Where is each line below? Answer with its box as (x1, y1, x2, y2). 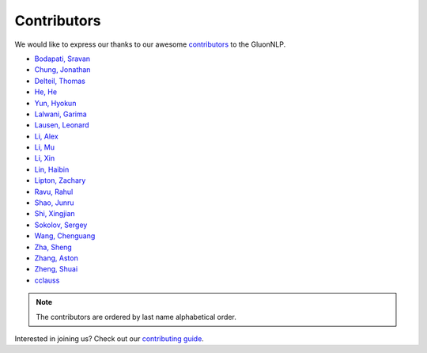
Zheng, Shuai (34, 264, 78, 274)
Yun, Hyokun (34, 98, 77, 108)
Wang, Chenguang (34, 231, 96, 241)
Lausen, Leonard (34, 120, 90, 130)
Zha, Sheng (34, 242, 73, 252)
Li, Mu (34, 142, 55, 152)
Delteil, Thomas (34, 76, 86, 85)
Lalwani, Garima (34, 109, 87, 119)
